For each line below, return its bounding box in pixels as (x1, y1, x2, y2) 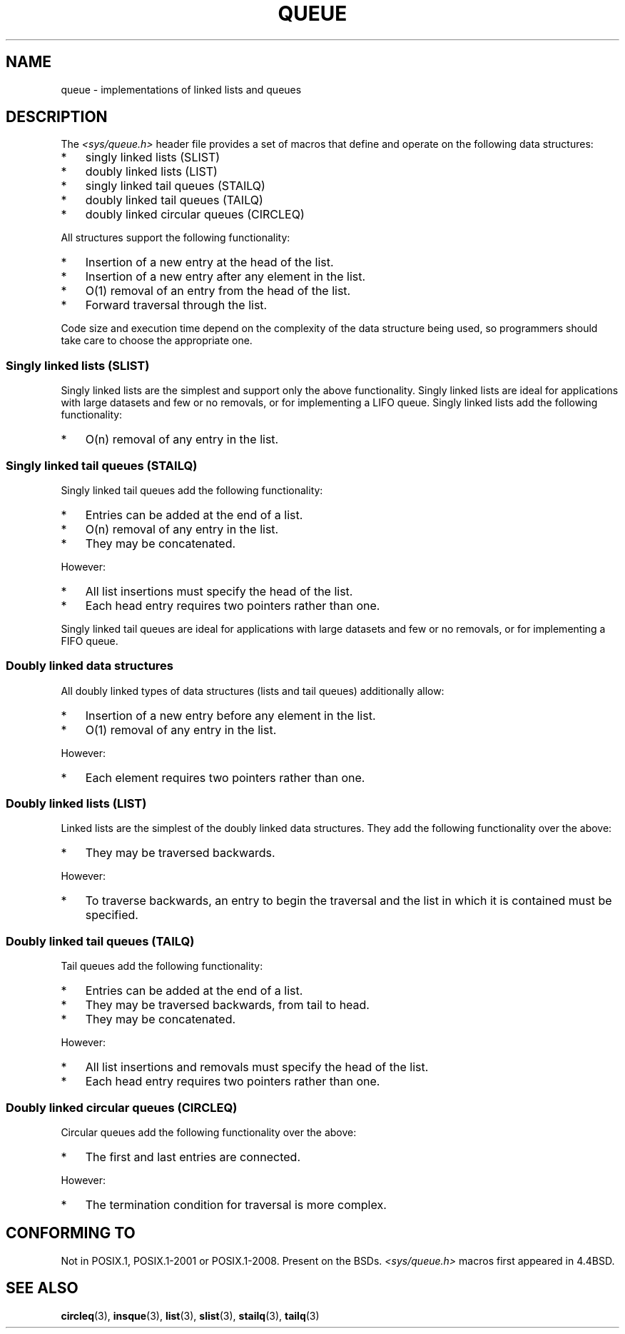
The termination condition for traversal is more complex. (85, 1197, 387, 1212)
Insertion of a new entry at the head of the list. (85, 255, 334, 270)
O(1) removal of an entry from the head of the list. (85, 284, 351, 299)
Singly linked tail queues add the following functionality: (61, 483, 323, 496)
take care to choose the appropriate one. (61, 334, 253, 347)
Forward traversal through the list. (85, 298, 268, 313)
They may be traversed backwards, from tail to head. (85, 998, 370, 1013)
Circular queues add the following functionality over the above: (61, 1125, 357, 1138)
